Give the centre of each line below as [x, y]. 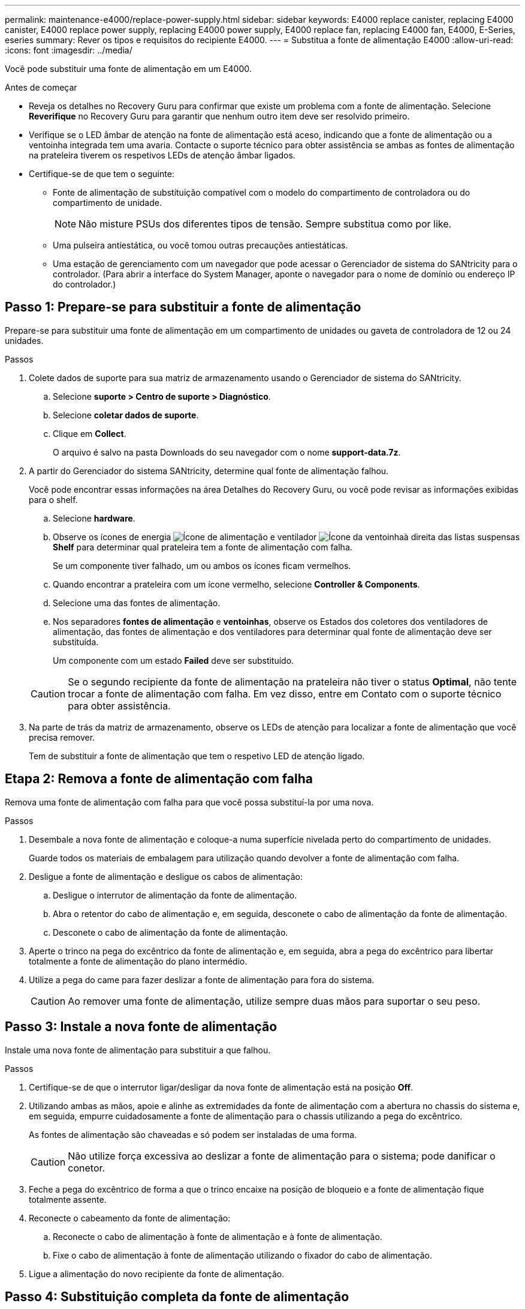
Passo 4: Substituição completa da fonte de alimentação [177, 1296]
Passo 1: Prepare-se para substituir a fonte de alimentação [183, 307]
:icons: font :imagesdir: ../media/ [69, 50]
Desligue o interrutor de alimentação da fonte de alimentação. [175, 895]
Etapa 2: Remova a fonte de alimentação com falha [159, 779]
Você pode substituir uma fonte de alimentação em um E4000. [128, 69]
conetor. [87, 1168]
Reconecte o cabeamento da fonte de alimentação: [130, 1218]
